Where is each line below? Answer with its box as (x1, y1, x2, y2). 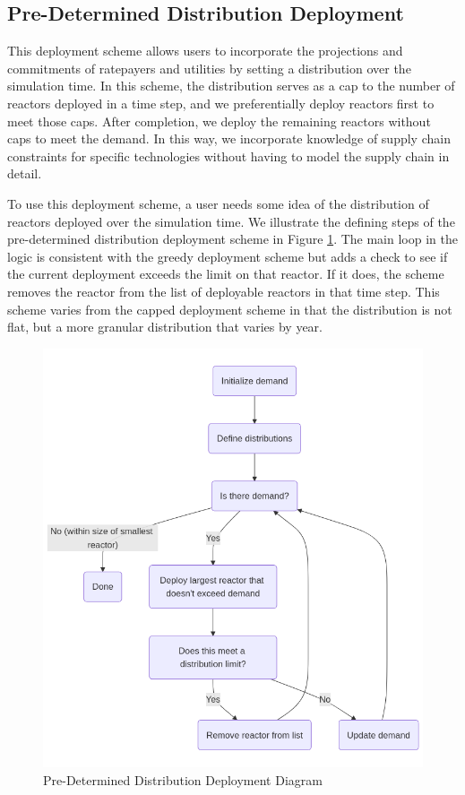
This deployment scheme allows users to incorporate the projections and (7, 41, 403, 60)
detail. (7, 164, 42, 183)
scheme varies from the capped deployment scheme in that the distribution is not (7, 299, 452, 318)
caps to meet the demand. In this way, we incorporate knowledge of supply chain (7, 129, 451, 148)
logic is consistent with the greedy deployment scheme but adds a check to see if (7, 246, 448, 265)
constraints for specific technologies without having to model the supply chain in (7, 146, 450, 165)
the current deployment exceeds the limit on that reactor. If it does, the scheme (7, 264, 444, 283)
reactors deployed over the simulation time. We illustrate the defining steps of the (7, 212, 455, 230)
